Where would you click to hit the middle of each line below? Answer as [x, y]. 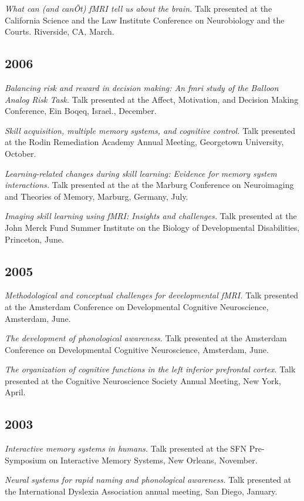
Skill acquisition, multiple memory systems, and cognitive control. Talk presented [150, 130]
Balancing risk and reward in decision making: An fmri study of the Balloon [142, 87]
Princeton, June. [34, 239]
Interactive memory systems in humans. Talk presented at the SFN [126, 448]
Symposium [26, 460]
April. [15, 392]
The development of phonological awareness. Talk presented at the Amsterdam [146, 338]
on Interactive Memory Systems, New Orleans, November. [153, 460]
